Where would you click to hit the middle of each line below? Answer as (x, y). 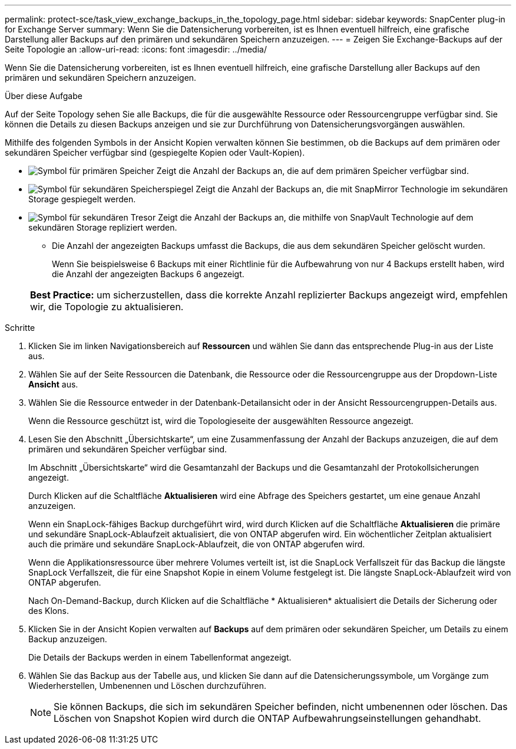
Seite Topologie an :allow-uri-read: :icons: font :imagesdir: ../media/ (136, 49)
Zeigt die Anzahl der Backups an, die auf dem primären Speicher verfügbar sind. (312, 171)
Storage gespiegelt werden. (82, 199)
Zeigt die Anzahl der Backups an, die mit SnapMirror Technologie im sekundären (352, 189)
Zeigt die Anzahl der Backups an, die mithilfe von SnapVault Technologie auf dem (316, 217)
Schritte (20, 328)
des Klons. (49, 611)
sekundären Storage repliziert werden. (103, 227)
